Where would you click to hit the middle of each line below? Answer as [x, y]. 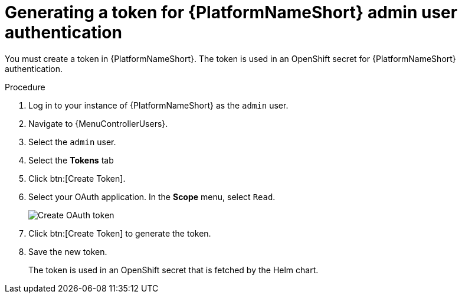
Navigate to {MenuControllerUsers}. [98, 123]
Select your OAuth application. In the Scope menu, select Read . [152, 197]
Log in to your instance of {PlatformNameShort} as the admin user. [158, 105]
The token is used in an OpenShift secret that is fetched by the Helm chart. [173, 270]
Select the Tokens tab [71, 160]
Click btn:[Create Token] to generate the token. [120, 233]
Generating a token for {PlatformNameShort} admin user [231, 12]
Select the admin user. [72, 142]
